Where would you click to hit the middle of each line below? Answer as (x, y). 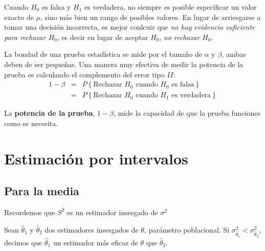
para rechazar (25, 37)
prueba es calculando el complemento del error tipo (84, 74)
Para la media (42, 191)
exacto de (19, 17)
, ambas (234, 54)
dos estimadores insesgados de (92, 229)
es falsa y (57, 7)
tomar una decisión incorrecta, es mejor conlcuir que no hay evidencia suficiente (130, 27)
